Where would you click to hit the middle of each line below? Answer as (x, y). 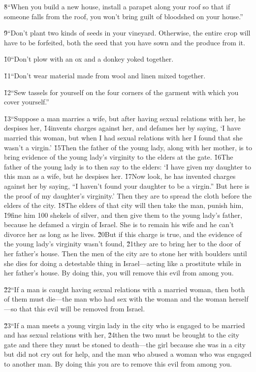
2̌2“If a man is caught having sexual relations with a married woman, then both (125, 289)
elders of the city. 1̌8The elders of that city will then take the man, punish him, (124, 205)
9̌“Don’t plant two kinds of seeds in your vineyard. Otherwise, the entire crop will (127, 33)
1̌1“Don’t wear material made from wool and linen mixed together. (105, 75)
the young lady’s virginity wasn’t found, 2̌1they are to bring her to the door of (122, 244)
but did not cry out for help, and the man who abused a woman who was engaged (128, 354)
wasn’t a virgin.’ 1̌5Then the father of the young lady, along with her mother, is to (128, 147)
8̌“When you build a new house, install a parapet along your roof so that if (117, 6)
